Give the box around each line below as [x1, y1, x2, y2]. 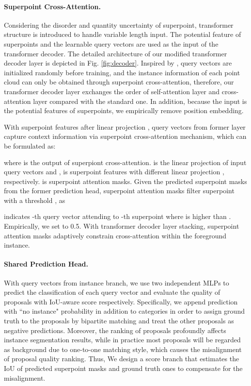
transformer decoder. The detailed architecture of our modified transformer [4, 48, 227, 58]
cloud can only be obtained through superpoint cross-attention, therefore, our [4, 77, 234, 87]
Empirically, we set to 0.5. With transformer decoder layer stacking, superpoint [4, 221, 239, 231]
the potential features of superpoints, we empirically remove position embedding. [4, 105, 244, 116]
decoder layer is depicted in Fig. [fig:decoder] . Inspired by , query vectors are [4, 58, 232, 68]
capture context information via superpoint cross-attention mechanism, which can [4, 131, 247, 141]
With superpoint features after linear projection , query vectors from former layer [4, 121, 246, 132]
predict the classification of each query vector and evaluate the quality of [4, 287, 220, 297]
